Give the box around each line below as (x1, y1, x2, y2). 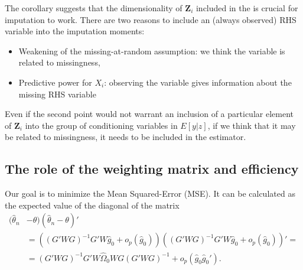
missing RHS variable (18, 87, 96, 100)
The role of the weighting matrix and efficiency (5, 160, 299, 178)
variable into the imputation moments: (5, 25, 145, 37)
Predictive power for (18, 76, 92, 88)
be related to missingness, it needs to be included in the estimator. (5, 131, 246, 143)
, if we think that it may (207, 119, 296, 131)
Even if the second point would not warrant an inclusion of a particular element (5, 108, 294, 120)
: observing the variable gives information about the (104, 76, 292, 88)
